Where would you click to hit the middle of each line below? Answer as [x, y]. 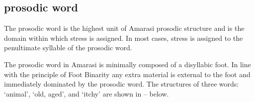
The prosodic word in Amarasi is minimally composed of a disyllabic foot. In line [127, 64]
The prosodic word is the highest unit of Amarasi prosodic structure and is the [124, 28]
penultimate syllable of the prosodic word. [68, 48]
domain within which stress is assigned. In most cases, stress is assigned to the [124, 38]
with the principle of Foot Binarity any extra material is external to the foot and [127, 74]
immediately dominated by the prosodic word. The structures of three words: [122, 84]
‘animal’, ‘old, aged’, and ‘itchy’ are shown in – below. [86, 93]
